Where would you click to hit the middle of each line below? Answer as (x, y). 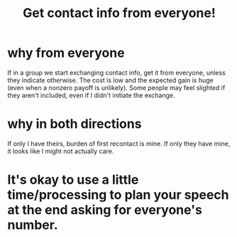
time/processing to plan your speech (118, 195)
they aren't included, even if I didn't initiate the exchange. (91, 95)
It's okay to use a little (73, 180)
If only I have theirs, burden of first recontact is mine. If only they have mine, (119, 143)
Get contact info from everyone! (119, 13)
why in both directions (75, 124)
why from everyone (66, 53)
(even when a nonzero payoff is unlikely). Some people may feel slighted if (116, 87)
